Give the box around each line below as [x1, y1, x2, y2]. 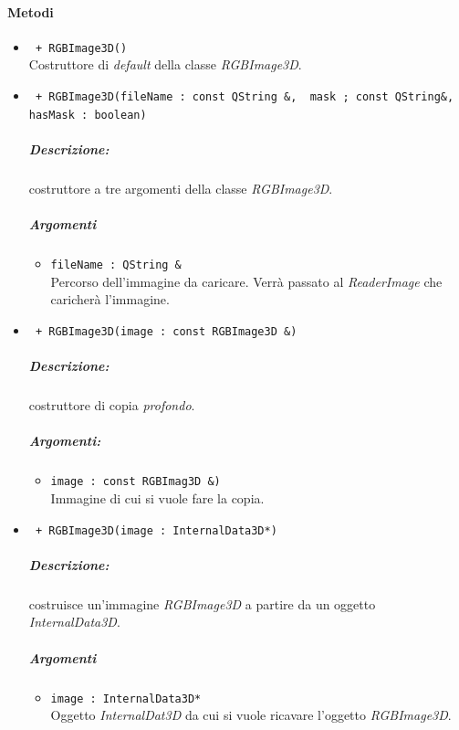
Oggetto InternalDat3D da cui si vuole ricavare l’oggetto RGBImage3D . [50, 705, 452, 725]
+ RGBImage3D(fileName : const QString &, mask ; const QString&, [35, 90, 454, 104]
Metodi [7, 2, 54, 21]
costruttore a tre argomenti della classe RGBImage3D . [28, 178, 333, 197]
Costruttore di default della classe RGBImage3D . [28, 55, 302, 74]
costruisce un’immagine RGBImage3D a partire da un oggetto [28, 594, 376, 613]
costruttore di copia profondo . [28, 396, 195, 415]
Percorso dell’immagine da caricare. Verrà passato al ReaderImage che [50, 271, 443, 291]
